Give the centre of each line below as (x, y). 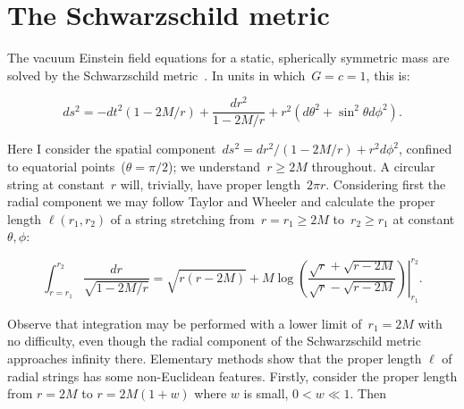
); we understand (214, 167)
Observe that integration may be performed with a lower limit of (185, 323)
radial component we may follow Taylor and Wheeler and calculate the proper (221, 201)
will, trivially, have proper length (210, 184)
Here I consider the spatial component (112, 149)
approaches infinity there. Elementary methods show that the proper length (215, 358)
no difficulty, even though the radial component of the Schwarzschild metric (214, 341)
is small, (266, 393)
